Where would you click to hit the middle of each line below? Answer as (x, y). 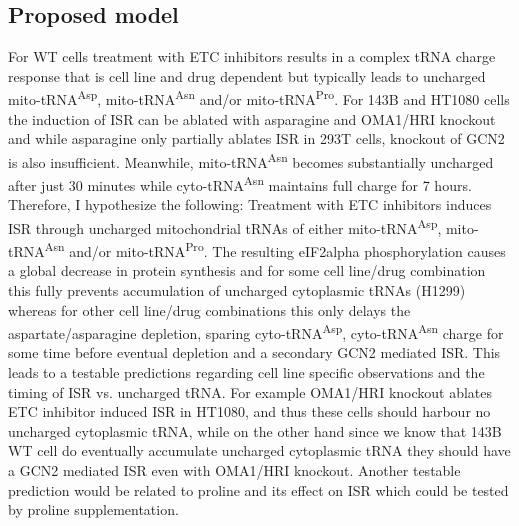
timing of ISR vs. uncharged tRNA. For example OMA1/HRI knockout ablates (250, 391)
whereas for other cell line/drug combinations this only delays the (209, 309)
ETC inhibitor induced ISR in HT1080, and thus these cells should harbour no (249, 411)
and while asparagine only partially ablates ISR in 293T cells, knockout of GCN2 (256, 138)
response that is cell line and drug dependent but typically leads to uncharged (247, 75)
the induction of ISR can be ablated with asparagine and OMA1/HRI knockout (252, 118)
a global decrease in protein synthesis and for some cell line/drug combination (247, 270)
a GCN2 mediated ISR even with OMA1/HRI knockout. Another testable (234, 470)
